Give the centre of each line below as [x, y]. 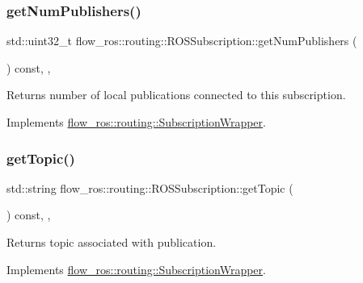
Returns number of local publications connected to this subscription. [176, 95]
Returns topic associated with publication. [112, 242]
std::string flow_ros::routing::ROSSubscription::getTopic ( [150, 187]
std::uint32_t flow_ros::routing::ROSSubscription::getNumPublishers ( [182, 41]
